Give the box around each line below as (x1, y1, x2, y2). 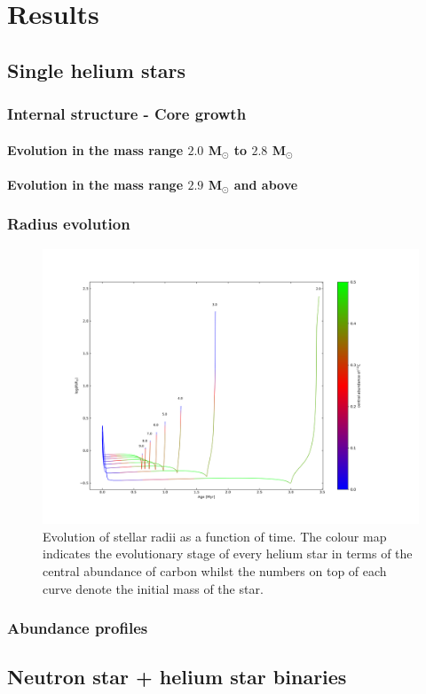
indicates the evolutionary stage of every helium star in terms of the (43, 544, 413, 563)
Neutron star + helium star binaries (7, 663, 347, 690)
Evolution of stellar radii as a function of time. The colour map (43, 526, 387, 545)
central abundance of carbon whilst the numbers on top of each (43, 561, 387, 580)
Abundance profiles (7, 617, 148, 639)
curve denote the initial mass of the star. (43, 579, 264, 597)
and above (233, 175, 298, 193)
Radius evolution (7, 213, 130, 235)
